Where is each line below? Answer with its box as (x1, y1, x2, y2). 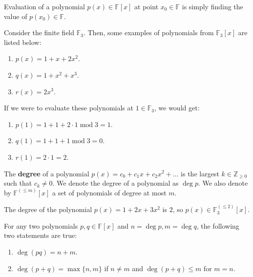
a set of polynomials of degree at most (52, 187, 167, 197)
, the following (196, 220, 239, 231)
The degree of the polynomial (4, 204, 92, 214)
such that (4, 178, 32, 188)
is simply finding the (182, 1, 243, 11)
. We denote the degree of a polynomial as (52, 178, 179, 188)
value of (4, 11, 27, 21)
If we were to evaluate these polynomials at (4, 103, 133, 113)
